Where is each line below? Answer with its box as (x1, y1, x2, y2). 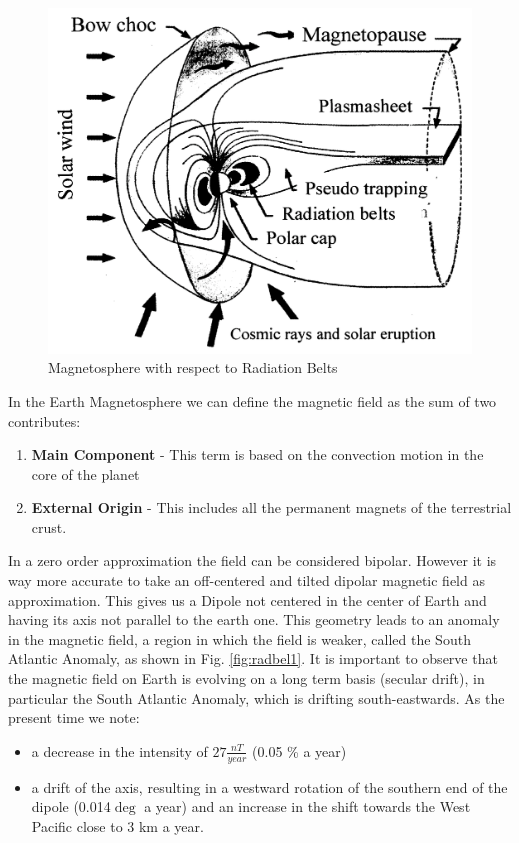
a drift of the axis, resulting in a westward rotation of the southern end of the (31, 776, 508, 797)
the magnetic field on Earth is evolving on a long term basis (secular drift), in (8, 668, 485, 689)
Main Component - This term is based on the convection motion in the (31, 444, 484, 465)
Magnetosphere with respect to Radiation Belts (48, 357, 338, 378)
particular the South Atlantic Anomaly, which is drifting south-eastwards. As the (8, 687, 505, 708)
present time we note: (8, 707, 140, 728)
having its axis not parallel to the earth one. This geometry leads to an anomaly (8, 609, 500, 630)
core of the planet (31, 463, 140, 484)
